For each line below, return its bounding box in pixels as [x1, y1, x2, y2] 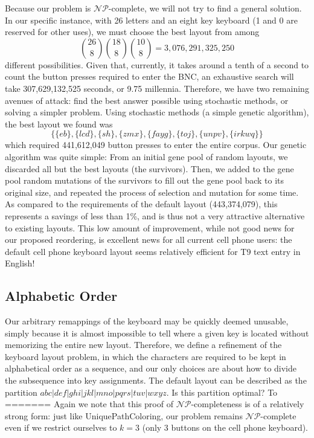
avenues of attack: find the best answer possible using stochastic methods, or [5, 94, 289, 106]
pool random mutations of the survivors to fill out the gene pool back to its [5, 174, 284, 187]
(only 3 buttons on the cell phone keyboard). [142, 421, 309, 434]
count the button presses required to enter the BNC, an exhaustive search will [5, 70, 294, 83]
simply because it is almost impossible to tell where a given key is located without [5, 326, 309, 339]
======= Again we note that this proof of [5, 398, 173, 410]
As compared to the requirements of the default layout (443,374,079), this [5, 198, 278, 210]
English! [5, 257, 35, 269]
